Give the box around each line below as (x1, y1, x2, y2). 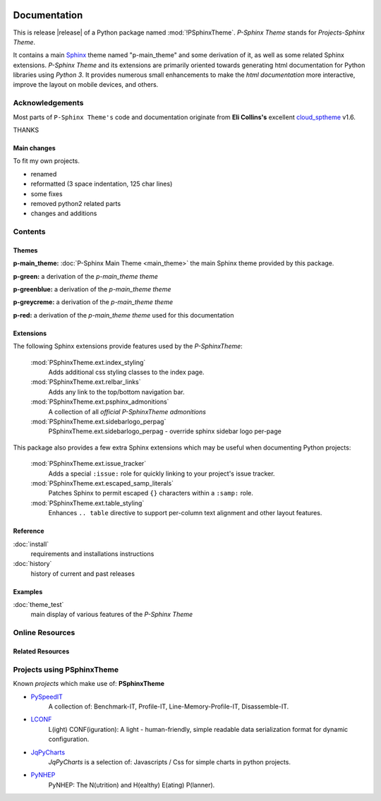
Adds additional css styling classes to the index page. (48, 368, 205, 377)
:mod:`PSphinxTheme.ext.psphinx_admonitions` (30, 397, 169, 406)
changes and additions (30, 209, 97, 218)
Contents (13, 227, 46, 236)
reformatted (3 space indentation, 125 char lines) (30, 180, 173, 188)
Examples (13, 587, 43, 596)
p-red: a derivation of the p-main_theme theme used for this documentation (13, 311, 234, 319)
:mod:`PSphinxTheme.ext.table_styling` (30, 498, 145, 507)
